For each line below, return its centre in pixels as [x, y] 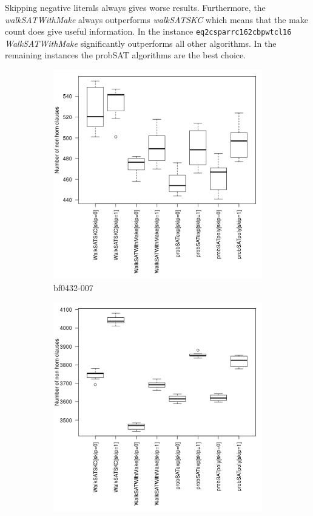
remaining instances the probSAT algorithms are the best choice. [126, 55]
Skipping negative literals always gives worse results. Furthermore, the [135, 7]
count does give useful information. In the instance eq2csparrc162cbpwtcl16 [148, 31]
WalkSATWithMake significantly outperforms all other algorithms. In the [141, 43]
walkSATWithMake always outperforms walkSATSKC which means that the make [157, 19]
